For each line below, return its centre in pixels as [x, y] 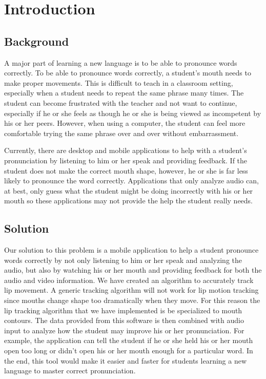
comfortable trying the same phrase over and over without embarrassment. [121, 133]
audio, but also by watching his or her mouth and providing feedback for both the [133, 270]
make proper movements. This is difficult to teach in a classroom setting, [119, 82]
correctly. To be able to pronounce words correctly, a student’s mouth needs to [128, 73]
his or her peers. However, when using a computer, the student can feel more [125, 123]
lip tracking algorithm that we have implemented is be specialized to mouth [123, 310]
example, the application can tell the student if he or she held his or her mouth [129, 340]
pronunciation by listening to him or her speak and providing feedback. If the [126, 160]
